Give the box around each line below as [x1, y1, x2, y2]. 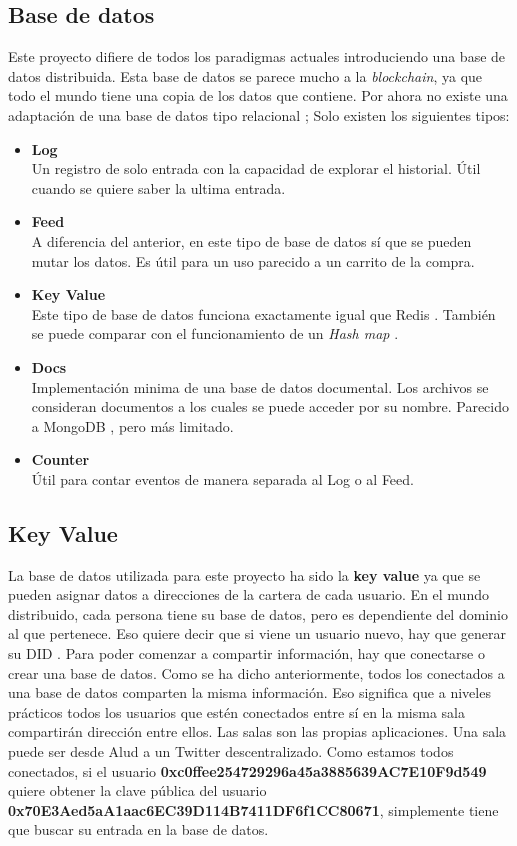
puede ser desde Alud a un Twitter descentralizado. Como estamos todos [8, 741, 454, 762]
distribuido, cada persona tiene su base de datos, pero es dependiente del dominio [8, 603, 508, 624]
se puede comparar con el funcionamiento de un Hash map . [31, 323, 399, 344]
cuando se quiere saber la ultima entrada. [31, 177, 286, 198]
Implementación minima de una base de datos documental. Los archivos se [31, 376, 489, 397]
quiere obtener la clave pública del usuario [8, 780, 267, 801]
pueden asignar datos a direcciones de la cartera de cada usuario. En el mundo [8, 584, 489, 605]
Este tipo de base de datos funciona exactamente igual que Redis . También [31, 303, 496, 324]
